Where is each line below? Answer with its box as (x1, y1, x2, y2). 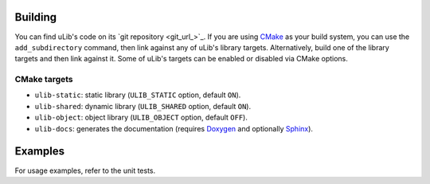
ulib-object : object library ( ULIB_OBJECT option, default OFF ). (34, 112, 248, 123)
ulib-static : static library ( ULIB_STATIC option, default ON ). (34, 90, 241, 100)
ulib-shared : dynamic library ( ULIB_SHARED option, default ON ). (34, 101, 251, 111)
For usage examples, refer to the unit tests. (14, 166, 156, 175)
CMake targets (14, 74, 73, 85)
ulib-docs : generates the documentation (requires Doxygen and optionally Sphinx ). (34, 123, 314, 133)
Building (14, 10, 57, 24)
